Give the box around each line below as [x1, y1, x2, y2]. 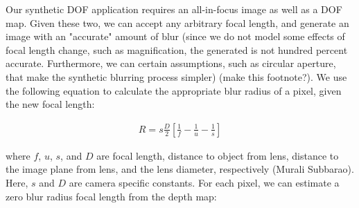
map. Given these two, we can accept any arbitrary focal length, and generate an [6, 15, 349, 30]
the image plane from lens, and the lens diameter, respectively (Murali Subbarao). [6, 162, 354, 176]
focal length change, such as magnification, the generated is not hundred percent [6, 42, 348, 57]
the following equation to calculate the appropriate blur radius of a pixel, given [6, 83, 342, 97]
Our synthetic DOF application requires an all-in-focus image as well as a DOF [6, 2, 342, 16]
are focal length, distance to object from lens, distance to [96, 148, 339, 162]
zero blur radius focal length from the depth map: [6, 189, 217, 203]
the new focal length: [6, 97, 95, 111]
